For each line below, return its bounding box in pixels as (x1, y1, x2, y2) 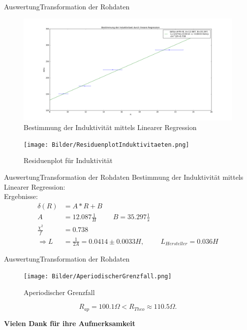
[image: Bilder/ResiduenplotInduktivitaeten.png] (24, 141, 189, 148)
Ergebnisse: (4, 191, 38, 201)
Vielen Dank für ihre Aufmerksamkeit (4, 318, 136, 328)
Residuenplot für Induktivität (24, 155, 113, 165)
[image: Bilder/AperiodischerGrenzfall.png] (24, 272, 172, 280)
